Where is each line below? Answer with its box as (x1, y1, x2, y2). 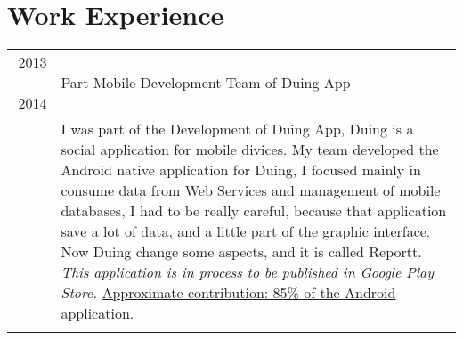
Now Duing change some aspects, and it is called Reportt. (61, 241, 422, 263)
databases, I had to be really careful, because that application (61, 200, 447, 222)
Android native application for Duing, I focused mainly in (61, 159, 421, 181)
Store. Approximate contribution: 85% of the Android (61, 282, 396, 304)
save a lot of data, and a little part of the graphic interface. (61, 221, 431, 242)
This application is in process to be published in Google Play (61, 262, 434, 283)
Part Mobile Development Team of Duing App (61, 72, 351, 93)
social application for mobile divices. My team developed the (61, 139, 439, 160)
